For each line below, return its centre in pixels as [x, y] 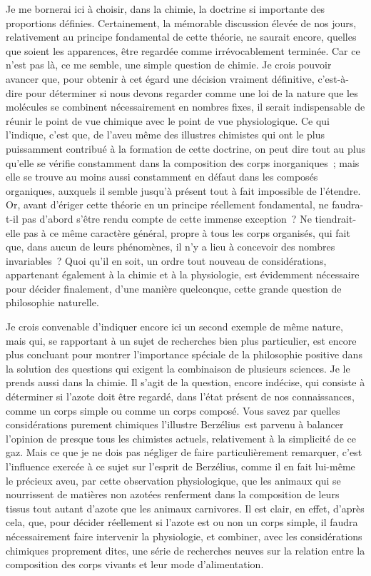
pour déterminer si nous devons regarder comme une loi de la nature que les [192, 92]
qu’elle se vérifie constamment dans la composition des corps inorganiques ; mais [183, 162]
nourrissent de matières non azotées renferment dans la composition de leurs [173, 494]
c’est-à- [333, 78]
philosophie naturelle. [52, 302]
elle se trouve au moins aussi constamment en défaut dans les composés [162, 177]
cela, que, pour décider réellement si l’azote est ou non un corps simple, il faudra [182, 522]
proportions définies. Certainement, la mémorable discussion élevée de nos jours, [181, 22]
